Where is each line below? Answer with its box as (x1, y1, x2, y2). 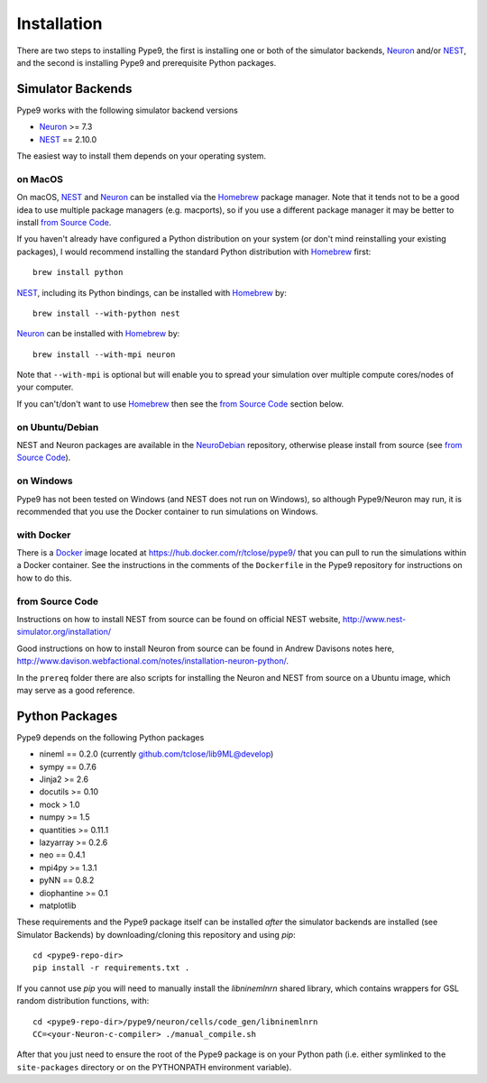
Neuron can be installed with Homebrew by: (16, 328, 180, 339)
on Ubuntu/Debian (16, 420, 99, 433)
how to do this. (16, 573, 72, 583)
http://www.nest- (342, 613, 406, 624)
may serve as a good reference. (16, 684, 135, 695)
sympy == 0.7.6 (39, 761, 96, 772)
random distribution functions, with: (16, 996, 150, 1006)
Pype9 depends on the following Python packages (16, 731, 205, 743)
